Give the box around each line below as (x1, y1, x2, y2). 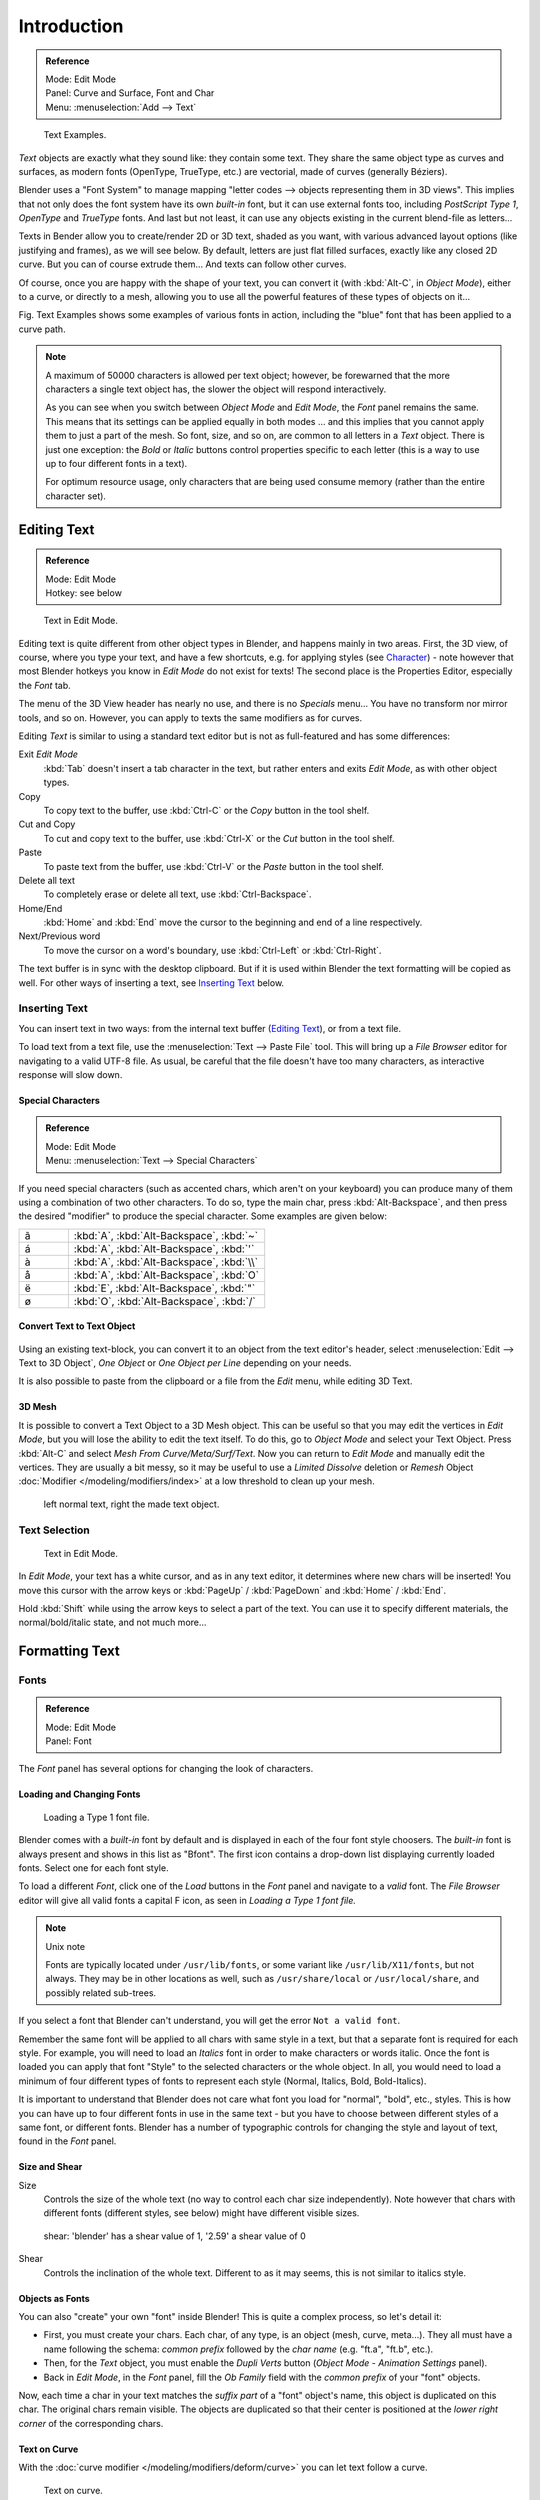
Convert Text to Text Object (18, 1320, 136, 1332)
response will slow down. (18, 1068, 123, 1080)
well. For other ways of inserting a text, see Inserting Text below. (18, 976, 285, 989)
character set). (45, 490, 107, 502)
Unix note (45, 1940, 85, 1952)
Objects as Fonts (18, 2292, 90, 2304)
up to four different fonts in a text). (45, 457, 188, 469)
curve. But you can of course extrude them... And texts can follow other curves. (18, 258, 347, 270)
